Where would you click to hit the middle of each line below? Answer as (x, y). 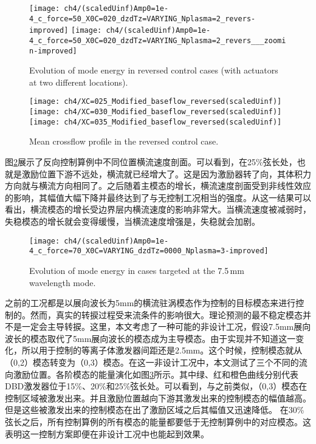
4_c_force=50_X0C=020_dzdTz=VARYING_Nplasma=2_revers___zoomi (158, 40)
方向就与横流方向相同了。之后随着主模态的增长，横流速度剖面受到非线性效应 (158, 186)
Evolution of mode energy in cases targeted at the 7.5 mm (137, 270)
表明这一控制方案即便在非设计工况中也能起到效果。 (107, 433)
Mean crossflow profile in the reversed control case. (124, 141)
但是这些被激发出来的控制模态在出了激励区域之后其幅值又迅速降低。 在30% (155, 410)
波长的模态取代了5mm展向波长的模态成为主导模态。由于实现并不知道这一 (150, 338)
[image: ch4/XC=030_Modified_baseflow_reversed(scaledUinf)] (156, 112)
